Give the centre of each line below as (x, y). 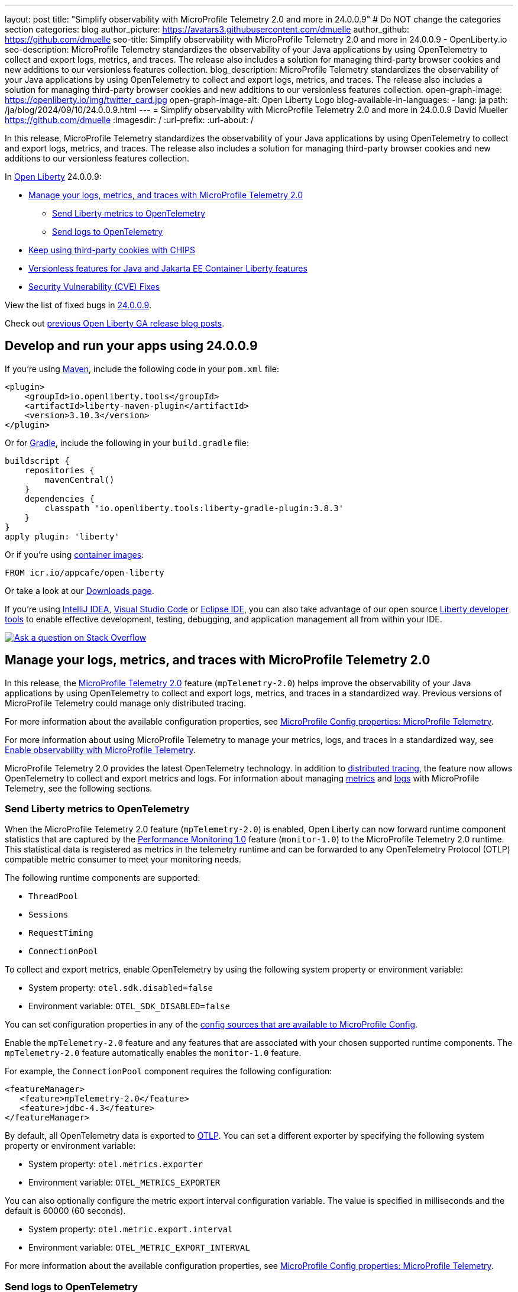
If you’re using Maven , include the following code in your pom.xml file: (142, 369)
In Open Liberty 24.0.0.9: (53, 177)
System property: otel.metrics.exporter (116, 1164)
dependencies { (59, 498)
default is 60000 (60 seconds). (65, 1211)
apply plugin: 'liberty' (62, 536)
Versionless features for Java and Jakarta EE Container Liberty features (168, 268)
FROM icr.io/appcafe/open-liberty (85, 572)
